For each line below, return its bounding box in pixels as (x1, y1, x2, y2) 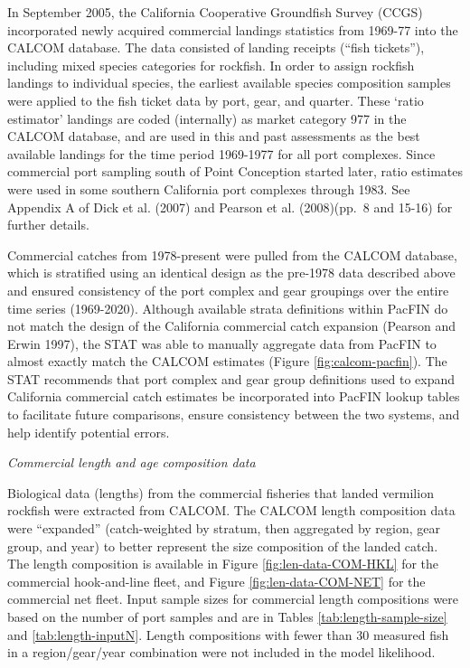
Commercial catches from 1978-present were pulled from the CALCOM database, (7, 245, 457, 264)
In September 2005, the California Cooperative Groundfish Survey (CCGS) (7, 3, 423, 21)
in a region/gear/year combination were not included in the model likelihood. (7, 643, 436, 662)
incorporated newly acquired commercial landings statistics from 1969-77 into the (7, 20, 458, 39)
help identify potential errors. (7, 422, 170, 441)
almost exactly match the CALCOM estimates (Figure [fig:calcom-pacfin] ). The (7, 352, 447, 371)
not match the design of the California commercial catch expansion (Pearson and (7, 316, 456, 335)
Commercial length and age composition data (7, 453, 256, 472)
